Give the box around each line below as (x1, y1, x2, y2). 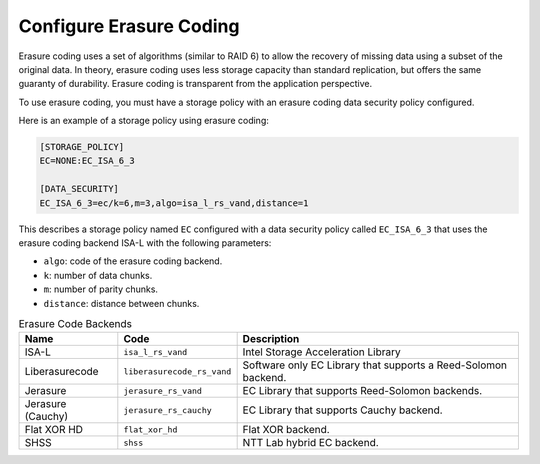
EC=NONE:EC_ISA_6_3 (39, 155, 135, 167)
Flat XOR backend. (242, 423, 330, 437)
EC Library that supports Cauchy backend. (242, 403, 444, 417)
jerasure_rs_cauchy (123, 405, 212, 415)
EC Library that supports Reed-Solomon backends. (242, 384, 483, 398)
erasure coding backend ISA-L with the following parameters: (18, 237, 272, 249)
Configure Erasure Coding (18, 15, 240, 37)
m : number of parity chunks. (43, 283, 159, 295)
